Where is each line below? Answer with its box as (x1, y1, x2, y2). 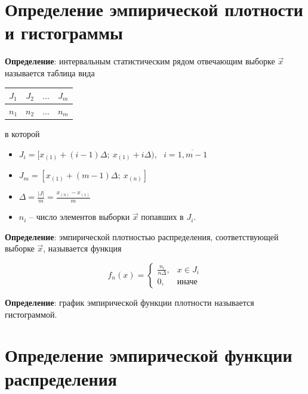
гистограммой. (5, 308, 57, 320)
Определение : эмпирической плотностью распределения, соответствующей (5, 230, 279, 243)
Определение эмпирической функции (5, 343, 292, 367)
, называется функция (43, 242, 122, 255)
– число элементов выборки (29, 210, 130, 223)
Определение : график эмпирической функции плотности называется (5, 296, 254, 308)
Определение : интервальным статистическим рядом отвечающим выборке (5, 55, 275, 67)
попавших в (141, 210, 184, 223)
